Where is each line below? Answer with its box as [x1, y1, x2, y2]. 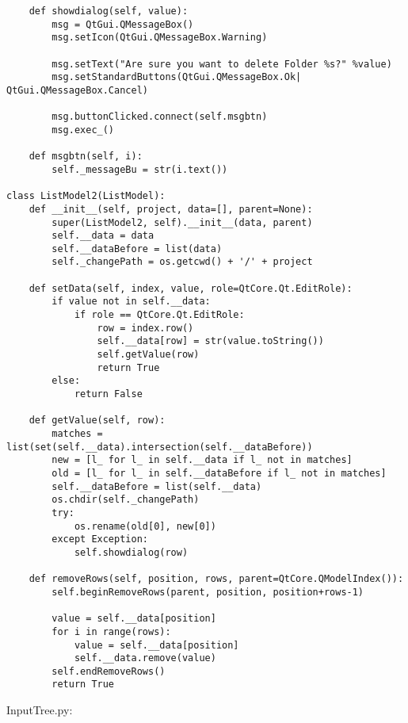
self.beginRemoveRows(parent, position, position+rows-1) [51, 586, 364, 598]
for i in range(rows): [51, 625, 171, 637]
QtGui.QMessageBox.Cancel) [6, 84, 148, 96]
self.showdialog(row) [74, 546, 189, 558]
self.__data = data [51, 230, 154, 242]
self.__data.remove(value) [74, 652, 216, 664]
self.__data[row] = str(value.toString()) [97, 335, 324, 347]
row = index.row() [97, 322, 194, 334]
